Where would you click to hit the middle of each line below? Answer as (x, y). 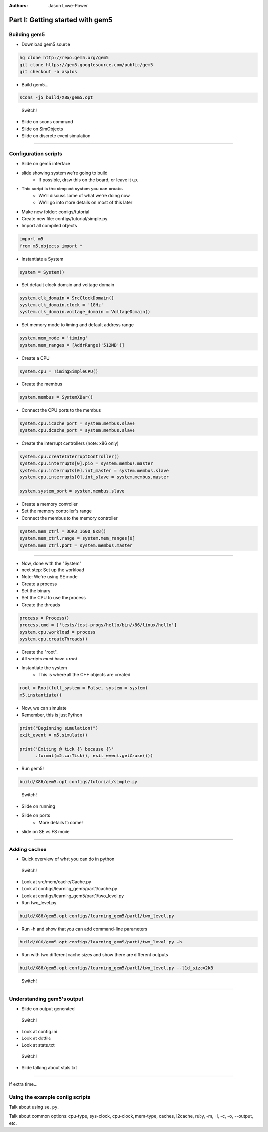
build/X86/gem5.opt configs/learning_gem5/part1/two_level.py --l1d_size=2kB (116, 968)
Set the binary (36, 591)
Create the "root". (40, 652)
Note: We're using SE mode (50, 577)
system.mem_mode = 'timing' (54, 338)
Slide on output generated (48, 1009)
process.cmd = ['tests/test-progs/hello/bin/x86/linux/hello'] (98, 625)
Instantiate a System (42, 259)
